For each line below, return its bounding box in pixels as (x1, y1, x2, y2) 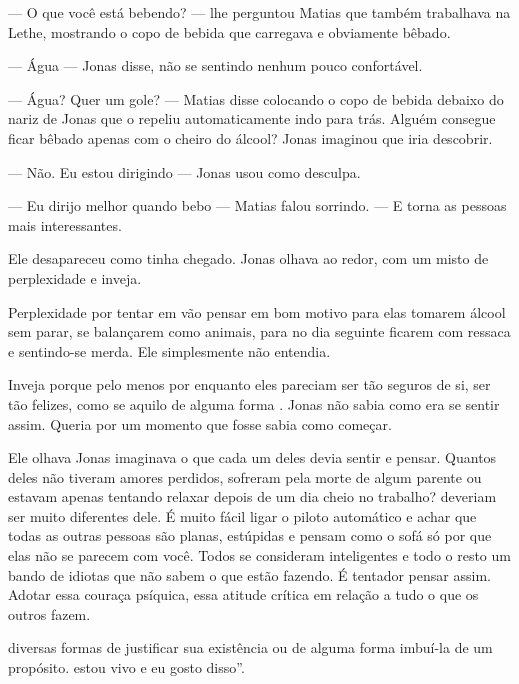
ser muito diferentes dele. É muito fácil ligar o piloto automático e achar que (8, 505, 477, 526)
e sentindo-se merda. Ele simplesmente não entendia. (8, 340, 331, 361)
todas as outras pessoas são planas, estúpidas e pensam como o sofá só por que (8, 525, 492, 546)
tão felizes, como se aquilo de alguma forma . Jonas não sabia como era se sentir (8, 393, 500, 414)
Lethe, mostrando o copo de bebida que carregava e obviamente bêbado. (8, 21, 451, 42)
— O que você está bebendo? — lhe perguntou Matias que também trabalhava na (8, 2, 511, 22)
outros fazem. (8, 603, 91, 624)
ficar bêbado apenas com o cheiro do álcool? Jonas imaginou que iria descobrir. (8, 127, 493, 148)
